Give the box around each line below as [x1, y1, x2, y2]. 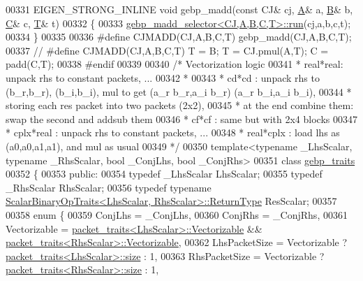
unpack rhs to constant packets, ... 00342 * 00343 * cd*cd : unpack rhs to [6, 70, 320, 85]
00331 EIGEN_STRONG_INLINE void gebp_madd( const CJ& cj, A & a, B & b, [6, 2, 353, 16]
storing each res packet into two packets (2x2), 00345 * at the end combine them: [6, 98, 354, 113]
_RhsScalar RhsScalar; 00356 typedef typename [6, 180, 212, 194]
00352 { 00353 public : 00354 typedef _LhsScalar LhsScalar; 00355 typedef [6, 166, 323, 181]
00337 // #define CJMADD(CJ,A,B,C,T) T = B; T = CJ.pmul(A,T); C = [6, 43, 329, 57]
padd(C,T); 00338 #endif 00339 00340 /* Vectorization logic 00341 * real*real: [6, 57, 343, 71]
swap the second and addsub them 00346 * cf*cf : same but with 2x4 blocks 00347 [6, 111, 357, 126]
